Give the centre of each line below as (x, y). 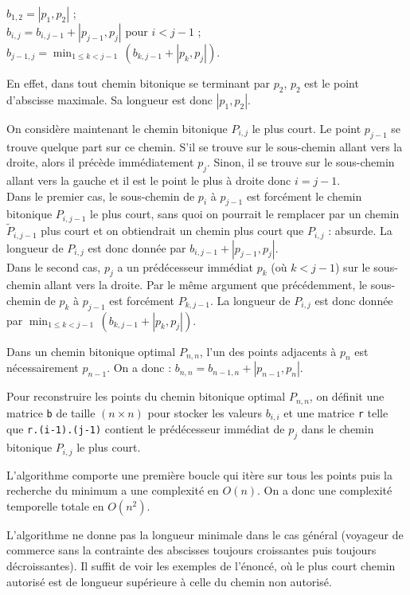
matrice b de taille (51, 412)
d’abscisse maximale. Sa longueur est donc (109, 99)
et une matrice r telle (336, 412)
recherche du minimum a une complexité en (113, 490)
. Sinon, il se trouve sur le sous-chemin (301, 162)
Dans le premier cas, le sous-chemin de (101, 196)
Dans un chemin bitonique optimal (91, 351)
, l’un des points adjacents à (268, 351)
